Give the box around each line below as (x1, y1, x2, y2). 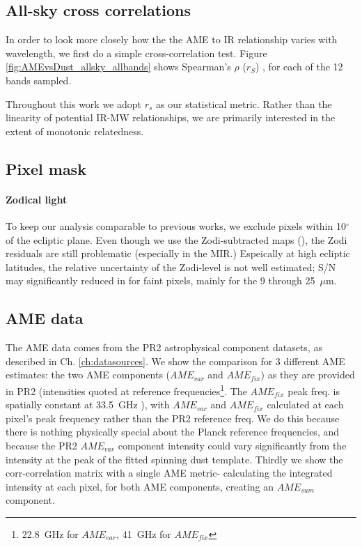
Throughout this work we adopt (6, 96, 142, 111)
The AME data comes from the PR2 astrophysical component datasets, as (6, 340, 322, 355)
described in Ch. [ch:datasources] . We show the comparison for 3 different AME (6, 353, 345, 368)
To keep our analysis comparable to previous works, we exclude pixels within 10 (6, 218, 346, 233)
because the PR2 (6, 438, 77, 452)
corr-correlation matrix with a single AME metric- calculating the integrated (6, 465, 333, 480)
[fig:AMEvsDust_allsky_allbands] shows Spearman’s (6, 59, 231, 74)
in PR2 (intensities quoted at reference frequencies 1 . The (6, 381, 247, 398)
